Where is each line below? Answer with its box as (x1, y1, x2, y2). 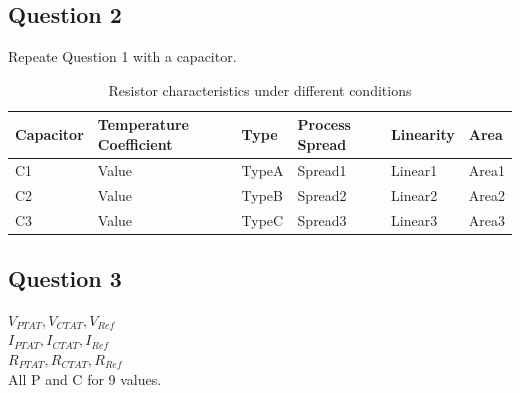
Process (297, 114, 351, 135)
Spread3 (297, 209, 347, 230)
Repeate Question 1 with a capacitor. (8, 46, 237, 67)
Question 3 (8, 263, 122, 293)
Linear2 (391, 184, 438, 205)
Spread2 (297, 184, 347, 205)
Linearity (391, 124, 455, 145)
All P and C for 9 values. (8, 368, 162, 389)
